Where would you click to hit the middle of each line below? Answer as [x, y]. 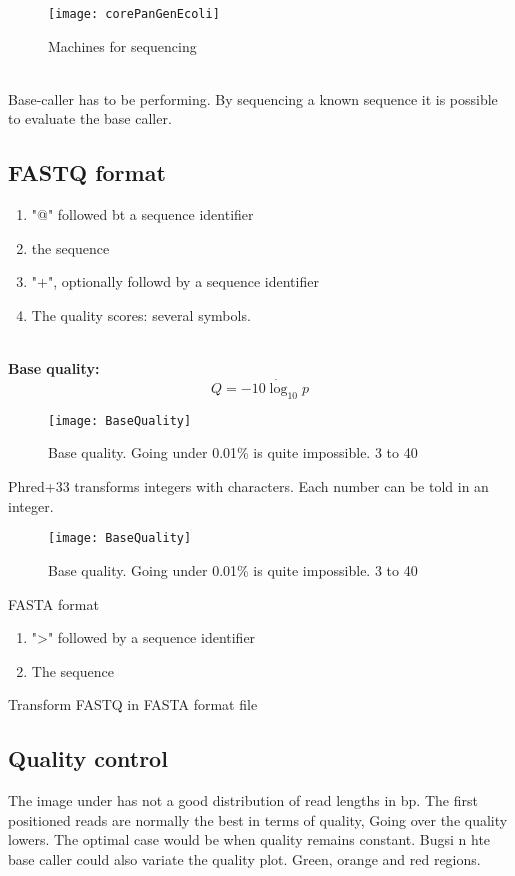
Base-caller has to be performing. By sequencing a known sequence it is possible [253, 98]
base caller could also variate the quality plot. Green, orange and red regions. [244, 858]
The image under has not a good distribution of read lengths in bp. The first [243, 800]
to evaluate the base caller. [90, 118]
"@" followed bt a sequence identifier [142, 214]
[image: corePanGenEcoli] [134, 14]
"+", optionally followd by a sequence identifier [175, 281]
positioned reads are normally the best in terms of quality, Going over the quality [258, 819]
